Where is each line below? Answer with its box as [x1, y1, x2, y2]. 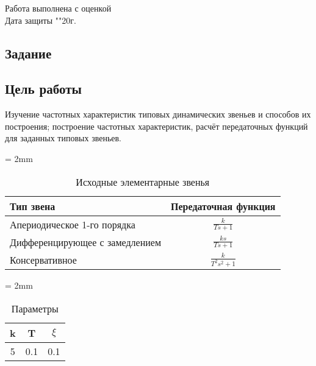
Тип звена [10, 199, 56, 213]
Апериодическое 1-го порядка [10, 217, 135, 231]
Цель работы [5, 79, 82, 98]
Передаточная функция [171, 199, 276, 213]
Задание [5, 43, 52, 62]
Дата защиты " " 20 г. [5, 13, 76, 26]
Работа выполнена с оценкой [5, 2, 112, 14]
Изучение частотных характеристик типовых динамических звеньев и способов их [5, 108, 311, 121]
